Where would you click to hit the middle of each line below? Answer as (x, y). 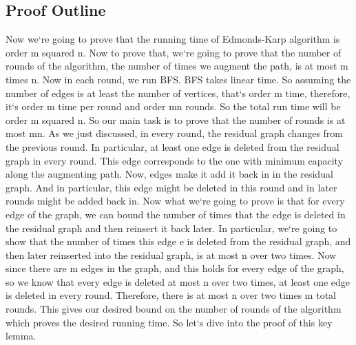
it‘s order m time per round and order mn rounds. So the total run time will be (173, 106)
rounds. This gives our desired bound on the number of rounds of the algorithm (174, 309)
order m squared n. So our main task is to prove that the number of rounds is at (176, 119)
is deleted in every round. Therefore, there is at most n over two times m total (171, 295)
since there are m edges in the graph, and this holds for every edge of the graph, (175, 268)
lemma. (21, 336)
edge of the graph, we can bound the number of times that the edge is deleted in (176, 214)
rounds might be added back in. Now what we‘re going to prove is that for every (175, 201)
